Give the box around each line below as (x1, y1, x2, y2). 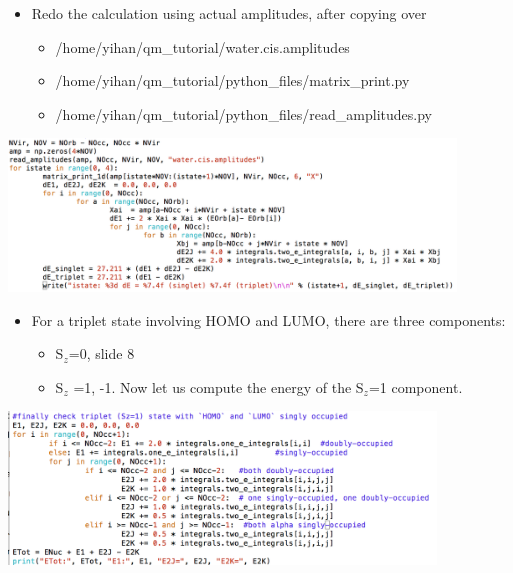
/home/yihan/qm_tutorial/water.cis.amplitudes (55, 36, 350, 57)
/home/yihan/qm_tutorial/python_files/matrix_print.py (55, 70, 410, 91)
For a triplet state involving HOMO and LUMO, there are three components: (31, 309, 506, 330)
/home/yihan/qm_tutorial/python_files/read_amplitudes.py (55, 103, 432, 124)
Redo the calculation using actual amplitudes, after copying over (31, 3, 427, 23)
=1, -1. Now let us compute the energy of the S (73, 376, 364, 397)
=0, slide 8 (68, 343, 135, 364)
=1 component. (368, 376, 463, 397)
